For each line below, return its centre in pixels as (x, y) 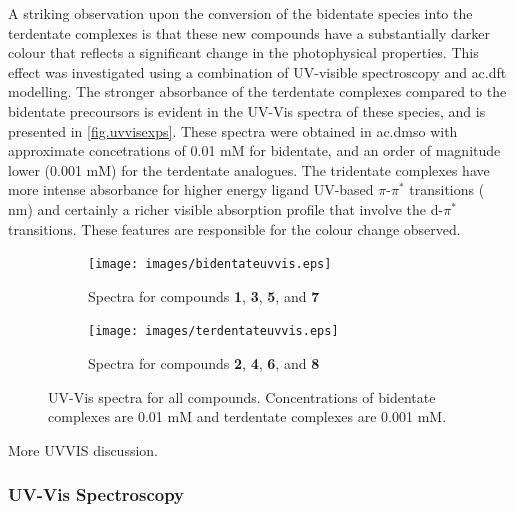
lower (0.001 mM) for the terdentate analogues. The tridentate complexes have (249, 169)
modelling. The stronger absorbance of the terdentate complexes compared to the (257, 91)
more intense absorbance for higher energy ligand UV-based (191, 189)
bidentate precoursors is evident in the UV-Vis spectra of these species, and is (247, 110)
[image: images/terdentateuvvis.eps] (213, 331)
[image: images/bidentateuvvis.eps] (210, 264)
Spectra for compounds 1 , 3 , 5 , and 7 (204, 295)
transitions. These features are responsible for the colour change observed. (234, 228)
